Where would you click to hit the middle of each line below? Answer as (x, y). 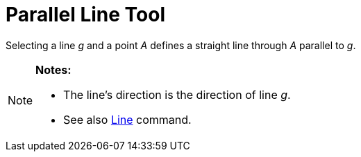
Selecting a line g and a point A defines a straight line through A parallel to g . (181, 45)
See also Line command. (127, 119)
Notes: (53, 70)
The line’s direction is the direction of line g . (177, 94)
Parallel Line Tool (85, 15)
